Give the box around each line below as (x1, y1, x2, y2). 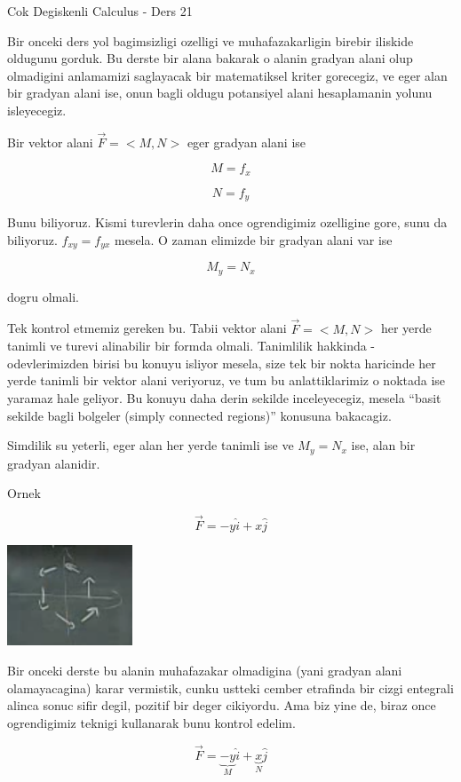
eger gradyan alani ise (187, 132, 306, 151)
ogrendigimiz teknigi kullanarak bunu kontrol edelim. (7, 713, 296, 731)
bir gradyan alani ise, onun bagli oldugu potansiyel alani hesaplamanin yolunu (7, 83, 433, 102)
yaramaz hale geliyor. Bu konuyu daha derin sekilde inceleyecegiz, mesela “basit (7, 388, 441, 407)
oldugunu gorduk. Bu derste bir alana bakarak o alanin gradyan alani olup (7, 49, 413, 67)
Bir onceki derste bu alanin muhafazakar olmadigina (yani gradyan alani (7, 660, 402, 679)
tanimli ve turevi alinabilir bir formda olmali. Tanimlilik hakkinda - (7, 336, 376, 355)
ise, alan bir (351, 436, 416, 454)
